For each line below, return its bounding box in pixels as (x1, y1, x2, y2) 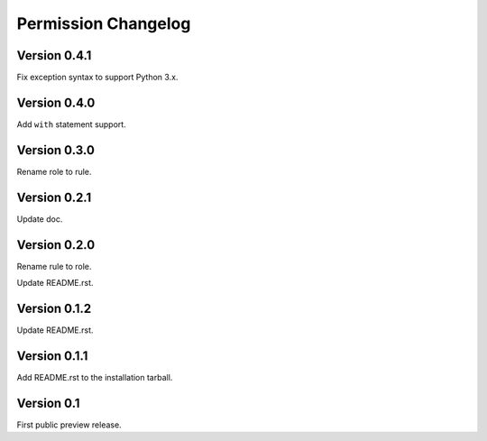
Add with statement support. (16, 118, 126, 130)
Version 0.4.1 (16, 48, 92, 63)
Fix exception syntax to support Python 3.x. (16, 72, 179, 83)
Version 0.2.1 (16, 189, 92, 205)
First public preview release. (16, 419, 122, 430)
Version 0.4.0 (16, 95, 96, 110)
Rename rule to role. (16, 261, 92, 271)
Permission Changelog (16, 14, 191, 33)
